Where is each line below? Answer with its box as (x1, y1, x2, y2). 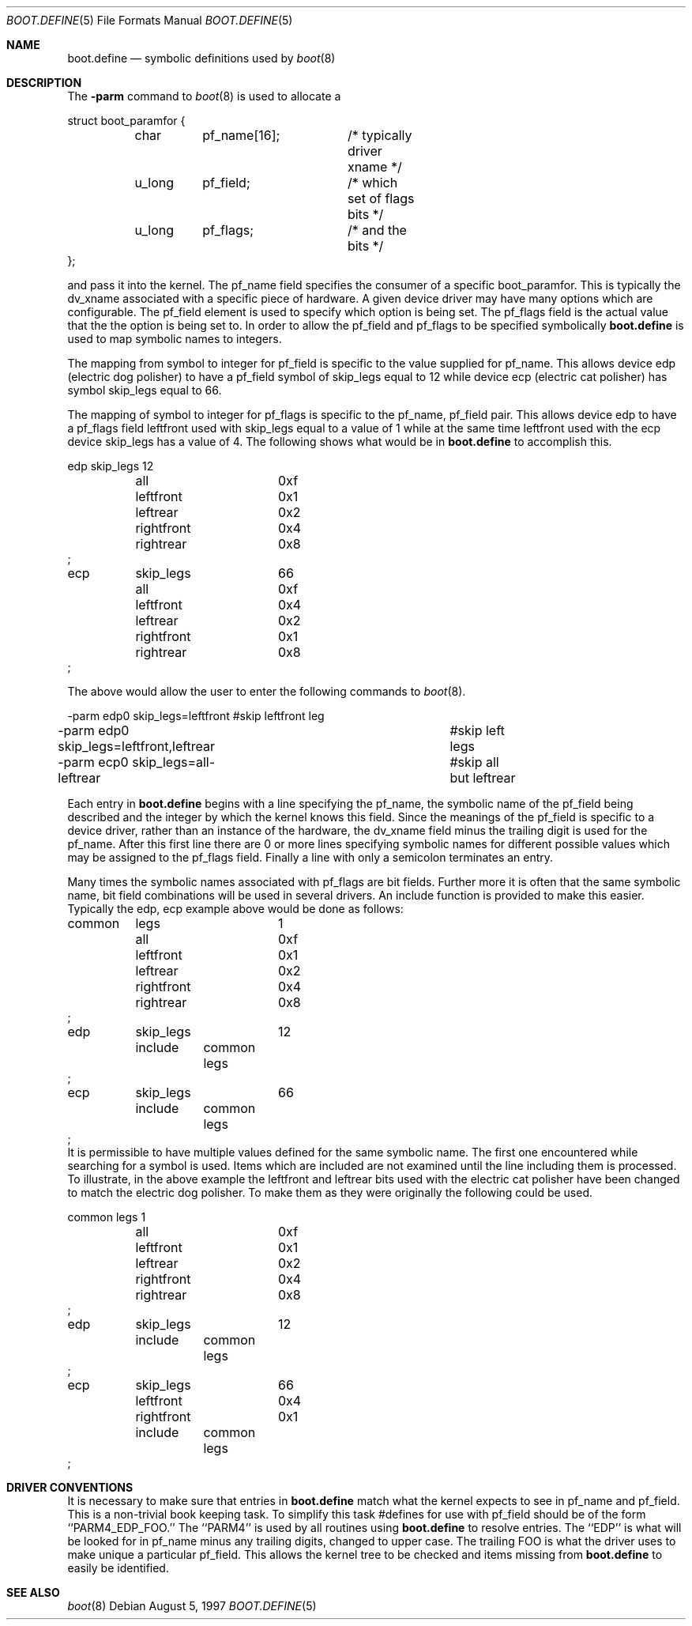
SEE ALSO (6, 1586, 60, 1599)
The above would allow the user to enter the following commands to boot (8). (67, 685, 466, 698)
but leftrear (449, 770, 516, 786)
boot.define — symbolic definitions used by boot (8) (67, 51, 336, 65)
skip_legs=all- (132, 754, 216, 770)
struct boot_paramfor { (67, 114, 186, 127)
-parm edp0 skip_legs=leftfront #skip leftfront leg (67, 709, 325, 722)
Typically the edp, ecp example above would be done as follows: (67, 902, 404, 915)
